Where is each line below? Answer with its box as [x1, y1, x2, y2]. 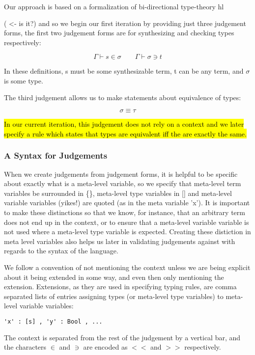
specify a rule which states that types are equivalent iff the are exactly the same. [4, 128, 247, 138]
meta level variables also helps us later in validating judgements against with [4, 236, 235, 246]
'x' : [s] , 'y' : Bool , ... [4, 318, 103, 325]
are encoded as [83, 342, 128, 352]
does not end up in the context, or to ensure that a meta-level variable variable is [4, 217, 249, 227]
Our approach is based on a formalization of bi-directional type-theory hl [4, 1, 224, 11]
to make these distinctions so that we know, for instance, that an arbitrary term [4, 207, 245, 217]
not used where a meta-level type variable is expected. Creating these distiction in [4, 226, 251, 237]
